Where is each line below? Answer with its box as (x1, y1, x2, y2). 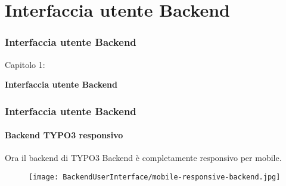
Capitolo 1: (5, 58, 45, 70)
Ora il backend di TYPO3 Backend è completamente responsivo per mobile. (5, 151, 282, 164)
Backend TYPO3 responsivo (5, 129, 123, 141)
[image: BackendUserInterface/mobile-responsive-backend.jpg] (29, 173, 281, 182)
